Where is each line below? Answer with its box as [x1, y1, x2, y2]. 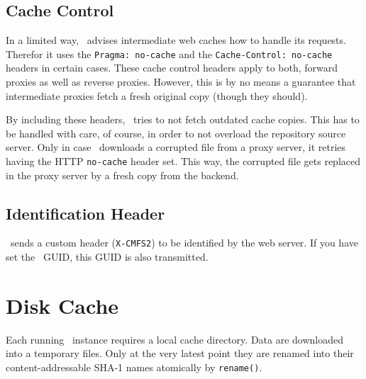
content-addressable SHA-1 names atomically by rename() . [6, 360, 262, 375]
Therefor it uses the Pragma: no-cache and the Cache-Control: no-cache [6, 46, 333, 61]
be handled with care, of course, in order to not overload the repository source [6, 125, 346, 140]
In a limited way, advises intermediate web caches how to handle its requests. [6, 33, 346, 47]
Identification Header [6, 202, 165, 224]
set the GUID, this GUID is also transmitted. [6, 249, 209, 264]
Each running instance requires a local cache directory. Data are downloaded [6, 332, 344, 346]
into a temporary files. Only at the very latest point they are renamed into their [6, 346, 354, 361]
